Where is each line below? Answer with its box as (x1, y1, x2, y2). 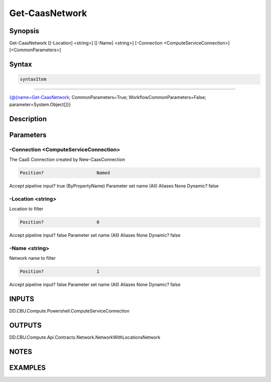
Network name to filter (9, 255, 56, 261)
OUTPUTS (9, 321, 42, 329)
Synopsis (9, 27, 40, 35)
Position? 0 (20, 219, 100, 225)
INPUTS (9, 295, 35, 303)
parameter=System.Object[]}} (9, 101, 71, 108)
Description (9, 115, 47, 123)
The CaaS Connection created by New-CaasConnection (9, 156, 125, 162)
